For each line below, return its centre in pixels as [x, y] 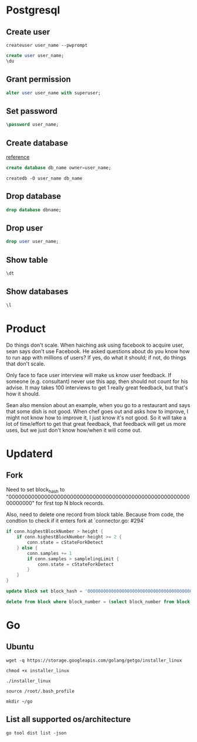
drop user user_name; [33, 242]
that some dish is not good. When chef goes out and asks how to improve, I [97, 411]
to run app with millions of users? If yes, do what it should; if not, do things [96, 357]
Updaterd [30, 454]
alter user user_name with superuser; [53, 93]
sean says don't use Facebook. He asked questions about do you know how [98, 351]
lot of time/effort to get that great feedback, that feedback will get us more [96, 423]
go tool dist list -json [36, 733]
